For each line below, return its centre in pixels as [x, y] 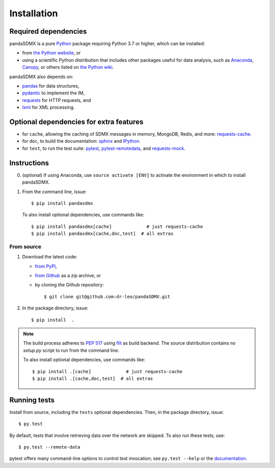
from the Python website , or [51, 53]
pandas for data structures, [51, 86]
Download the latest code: [50, 257]
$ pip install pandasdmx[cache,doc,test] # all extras [102, 234]
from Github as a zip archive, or [68, 276]
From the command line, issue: [54, 192]
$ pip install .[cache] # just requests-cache [107, 371]
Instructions [29, 163]
